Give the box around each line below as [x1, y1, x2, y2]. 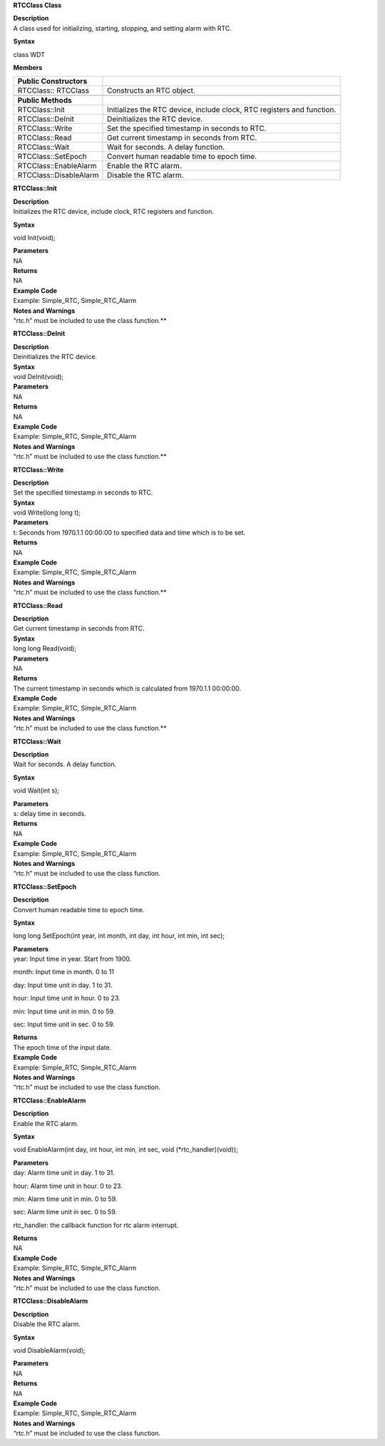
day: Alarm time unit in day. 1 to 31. [13, 1169, 115, 1177]
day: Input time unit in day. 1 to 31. [13, 981, 113, 989]
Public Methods [17, 95, 73, 105]
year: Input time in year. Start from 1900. [13, 955, 132, 964]
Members [13, 63, 43, 71]
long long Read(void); [13, 644, 77, 653]
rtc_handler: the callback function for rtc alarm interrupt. [13, 1221, 179, 1229]
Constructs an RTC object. [107, 86, 196, 95]
